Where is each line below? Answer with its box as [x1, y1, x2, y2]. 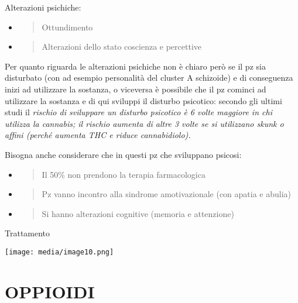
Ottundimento [42, 20, 93, 33]
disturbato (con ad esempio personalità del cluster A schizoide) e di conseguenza [5, 71, 293, 84]
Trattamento [5, 227, 50, 239]
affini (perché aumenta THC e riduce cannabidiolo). [5, 129, 191, 141]
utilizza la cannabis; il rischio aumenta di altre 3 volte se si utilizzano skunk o [5, 117, 284, 129]
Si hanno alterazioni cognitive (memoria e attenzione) [42, 207, 234, 219]
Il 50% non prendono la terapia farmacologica [42, 168, 205, 180]
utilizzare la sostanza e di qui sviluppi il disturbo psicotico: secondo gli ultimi [5, 94, 282, 106]
